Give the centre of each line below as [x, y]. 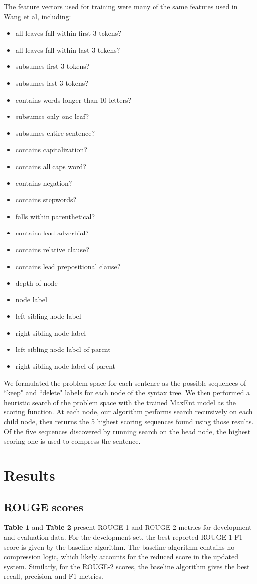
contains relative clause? [52, 249]
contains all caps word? [51, 166]
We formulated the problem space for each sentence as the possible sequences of [125, 382]
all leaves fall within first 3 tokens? [68, 33]
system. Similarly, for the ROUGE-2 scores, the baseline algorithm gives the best [127, 566]
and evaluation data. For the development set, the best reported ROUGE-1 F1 [123, 537]
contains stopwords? [46, 200]
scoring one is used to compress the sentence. [72, 441]
